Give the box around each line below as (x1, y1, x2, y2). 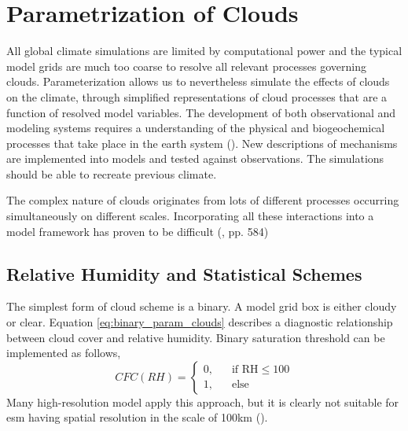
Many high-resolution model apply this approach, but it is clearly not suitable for (6, 393, 399, 410)
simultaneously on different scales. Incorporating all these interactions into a (6, 208, 374, 224)
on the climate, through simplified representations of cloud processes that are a (6, 88, 388, 105)
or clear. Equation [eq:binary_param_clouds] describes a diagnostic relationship (6, 314, 393, 330)
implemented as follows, (6, 344, 121, 361)
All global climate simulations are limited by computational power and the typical (6, 42, 402, 59)
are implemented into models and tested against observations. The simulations (6, 150, 384, 167)
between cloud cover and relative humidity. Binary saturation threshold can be (6, 329, 385, 345)
